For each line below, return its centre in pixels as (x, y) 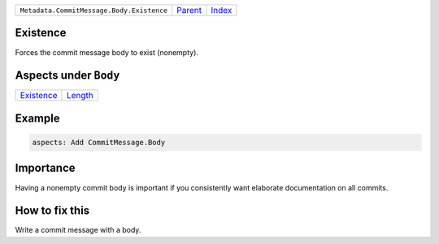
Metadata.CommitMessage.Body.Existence (94, 10)
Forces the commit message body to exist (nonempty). (107, 52)
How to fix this (52, 211)
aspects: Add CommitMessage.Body (99, 143)
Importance (46, 168)
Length (80, 96)
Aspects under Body (67, 76)
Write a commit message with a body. (78, 230)
